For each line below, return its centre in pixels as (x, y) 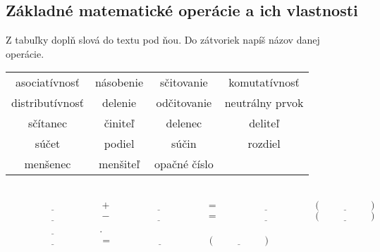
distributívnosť (48, 103)
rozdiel (264, 144)
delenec (184, 123)
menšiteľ (119, 164)
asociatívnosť (48, 82)
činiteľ (119, 123)
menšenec (48, 164)
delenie (119, 103)
